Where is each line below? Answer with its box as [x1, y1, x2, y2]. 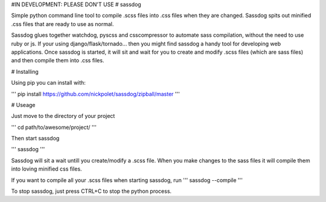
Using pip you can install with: [11, 79, 86, 86]
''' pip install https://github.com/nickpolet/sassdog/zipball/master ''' [11, 90, 181, 97]
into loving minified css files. [11, 165, 82, 172]
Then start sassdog [11, 135, 60, 142]
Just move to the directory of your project [11, 112, 115, 120]
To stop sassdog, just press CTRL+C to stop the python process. [11, 187, 172, 195]
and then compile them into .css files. [11, 57, 104, 64]
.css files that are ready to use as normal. [11, 20, 114, 27]
